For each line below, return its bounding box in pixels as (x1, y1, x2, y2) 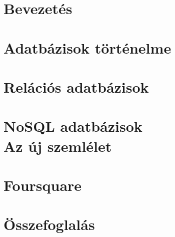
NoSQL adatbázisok (3, 116, 142, 136)
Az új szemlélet (3, 135, 112, 156)
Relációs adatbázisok (3, 76, 149, 97)
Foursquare (3, 174, 82, 195)
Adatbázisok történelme (3, 37, 171, 58)
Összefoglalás (3, 214, 95, 234)
